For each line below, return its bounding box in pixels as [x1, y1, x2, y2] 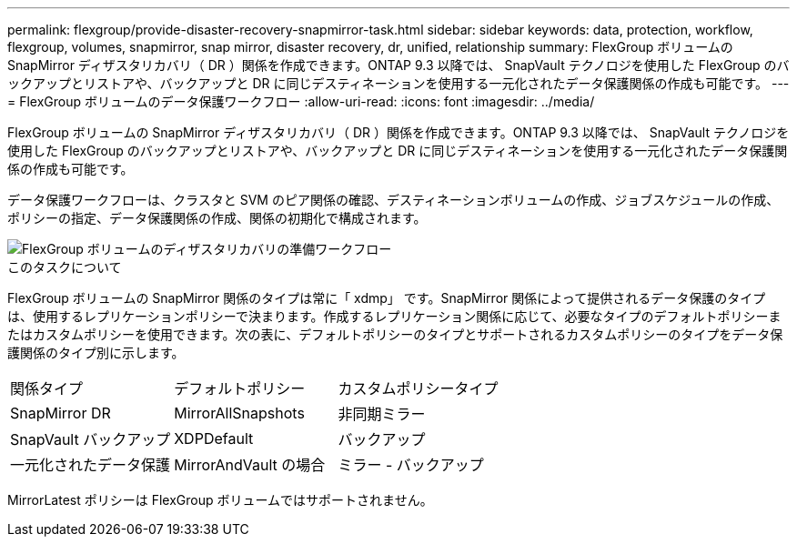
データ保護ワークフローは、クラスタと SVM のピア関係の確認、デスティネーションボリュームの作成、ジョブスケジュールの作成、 [7, 192, 780, 207]
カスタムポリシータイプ [338, 379, 499, 398]
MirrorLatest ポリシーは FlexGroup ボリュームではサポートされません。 [7, 492, 433, 508]
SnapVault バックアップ [10, 430, 171, 448]
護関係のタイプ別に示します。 [7, 345, 185, 360]
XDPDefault [174, 429, 254, 448]
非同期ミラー [338, 405, 426, 423]
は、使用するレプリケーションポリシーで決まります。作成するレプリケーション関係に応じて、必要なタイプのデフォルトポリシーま [7, 308, 782, 324]
